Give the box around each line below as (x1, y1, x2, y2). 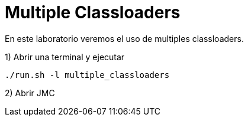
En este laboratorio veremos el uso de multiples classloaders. (5, 33, 244, 44)
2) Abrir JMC (5, 87, 55, 98)
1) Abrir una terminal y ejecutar (5, 51, 125, 62)
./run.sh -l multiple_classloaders (5, 70, 170, 80)
